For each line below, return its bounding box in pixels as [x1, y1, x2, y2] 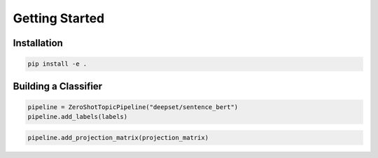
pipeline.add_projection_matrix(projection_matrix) [27, 134, 209, 141]
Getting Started [13, 10, 105, 26]
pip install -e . [27, 60, 87, 68]
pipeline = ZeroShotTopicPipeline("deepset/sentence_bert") [27, 103, 239, 111]
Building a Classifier [13, 80, 103, 92]
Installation [13, 37, 63, 49]
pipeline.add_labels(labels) [27, 113, 128, 121]
